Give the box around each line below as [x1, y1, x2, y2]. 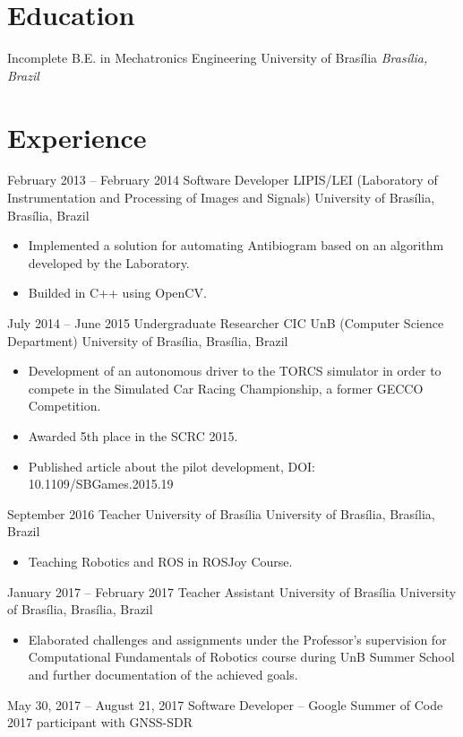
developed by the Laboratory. [28, 253, 190, 272]
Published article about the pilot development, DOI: [28, 456, 316, 475]
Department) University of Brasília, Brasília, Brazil [7, 331, 288, 350]
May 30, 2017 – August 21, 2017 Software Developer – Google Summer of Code [7, 695, 443, 714]
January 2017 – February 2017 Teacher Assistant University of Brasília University [7, 582, 457, 601]
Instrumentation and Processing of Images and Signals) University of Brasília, [7, 188, 435, 207]
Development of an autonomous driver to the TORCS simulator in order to [28, 361, 442, 380]
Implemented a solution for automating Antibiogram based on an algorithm [28, 236, 444, 255]
